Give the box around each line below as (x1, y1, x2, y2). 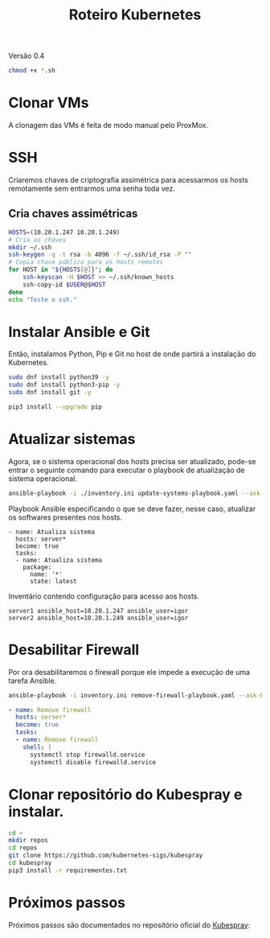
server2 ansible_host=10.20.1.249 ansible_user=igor (8, 614, 189, 622)
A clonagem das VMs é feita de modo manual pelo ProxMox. (8, 121, 209, 130)
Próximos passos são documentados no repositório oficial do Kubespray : (8, 919, 251, 930)
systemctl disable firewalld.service (29, 758, 157, 766)
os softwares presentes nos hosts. (8, 512, 123, 522)
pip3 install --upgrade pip (8, 403, 103, 411)
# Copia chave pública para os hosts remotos (8, 258, 163, 266)
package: (22, 563, 52, 571)
